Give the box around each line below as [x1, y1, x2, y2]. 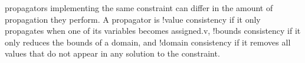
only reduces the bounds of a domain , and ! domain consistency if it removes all [5, 36, 291, 48]
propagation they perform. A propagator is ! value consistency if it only [5, 13, 261, 25]
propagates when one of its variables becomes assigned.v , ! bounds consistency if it [5, 24, 301, 37]
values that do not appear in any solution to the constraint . [5, 47, 220, 60]
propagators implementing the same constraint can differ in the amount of [5, 2, 273, 13]
